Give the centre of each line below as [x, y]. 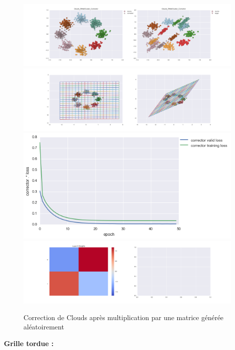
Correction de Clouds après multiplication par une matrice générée [124, 317]
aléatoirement [44, 327]
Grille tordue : [29, 343]
